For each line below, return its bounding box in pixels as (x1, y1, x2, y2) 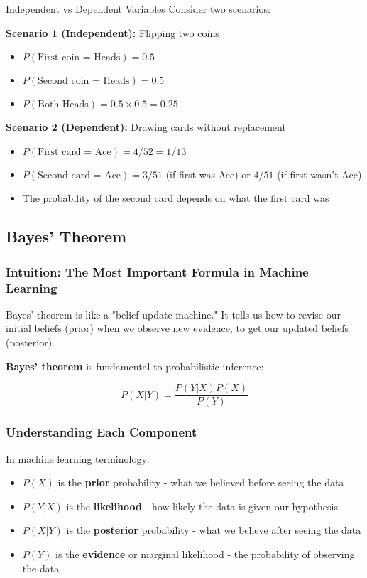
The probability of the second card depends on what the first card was (22, 191, 329, 205)
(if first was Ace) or (165, 166, 251, 181)
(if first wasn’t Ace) (277, 166, 362, 181)
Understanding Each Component (6, 423, 197, 441)
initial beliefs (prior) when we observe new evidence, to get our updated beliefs (6, 321, 349, 336)
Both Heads (38, 100, 89, 110)
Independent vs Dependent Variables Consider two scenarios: (6, 1, 270, 16)
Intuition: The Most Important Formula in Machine (6, 262, 309, 280)
